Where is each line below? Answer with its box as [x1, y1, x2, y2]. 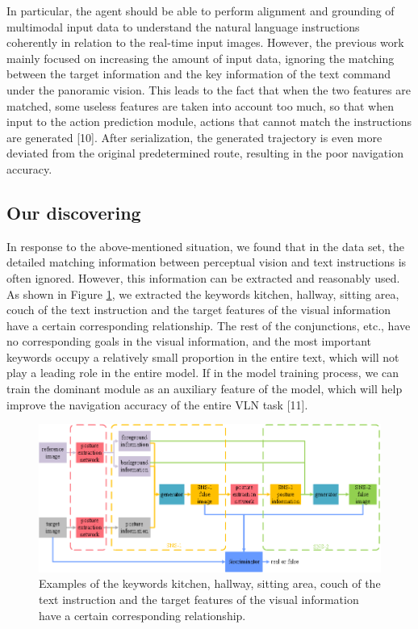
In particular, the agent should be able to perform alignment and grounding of [6, 2, 395, 19]
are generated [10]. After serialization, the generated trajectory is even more [6, 128, 382, 145]
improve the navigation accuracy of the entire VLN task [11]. [6, 396, 308, 413]
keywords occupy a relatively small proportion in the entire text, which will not [6, 348, 399, 365]
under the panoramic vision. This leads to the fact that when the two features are [6, 81, 411, 98]
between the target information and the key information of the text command [6, 65, 391, 82]
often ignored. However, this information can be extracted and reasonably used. [6, 269, 400, 286]
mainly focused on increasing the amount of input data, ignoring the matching [6, 49, 395, 66]
